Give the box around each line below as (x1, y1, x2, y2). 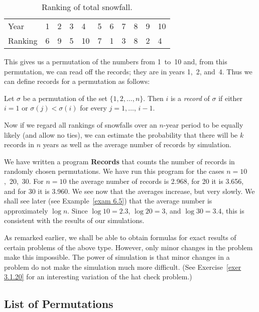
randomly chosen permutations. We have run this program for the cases (4, 166, 224, 176)
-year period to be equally (163, 119, 243, 130)
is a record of (170, 92, 210, 103)
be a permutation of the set (23, 92, 107, 103)
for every (80, 102, 107, 113)
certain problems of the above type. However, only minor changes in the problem (4, 242, 253, 252)
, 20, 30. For (4, 175, 44, 186)
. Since (67, 205, 88, 216)
